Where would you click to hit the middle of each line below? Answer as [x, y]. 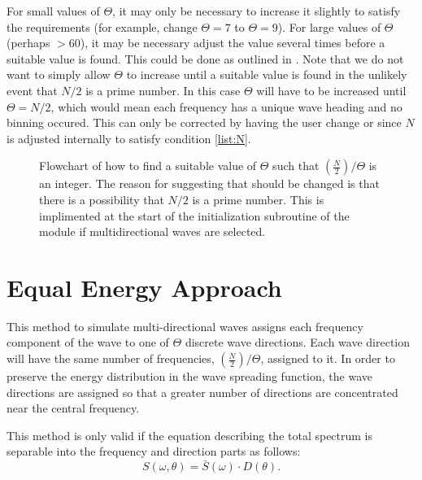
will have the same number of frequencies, [111, 358]
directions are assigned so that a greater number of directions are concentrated [202, 392]
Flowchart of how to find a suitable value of [148, 166]
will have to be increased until [331, 90]
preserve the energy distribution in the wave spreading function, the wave [189, 376]
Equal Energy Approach [144, 287]
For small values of [53, 11]
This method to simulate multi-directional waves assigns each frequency [185, 326]
